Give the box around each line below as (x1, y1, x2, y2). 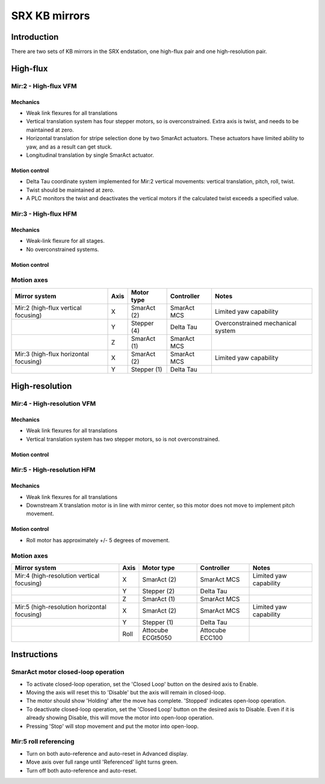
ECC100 (200, 633, 223, 642)
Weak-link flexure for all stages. (26, 237, 105, 245)
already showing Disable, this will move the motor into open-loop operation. (26, 714, 214, 721)
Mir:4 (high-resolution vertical (14, 571, 99, 580)
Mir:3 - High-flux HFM (11, 209, 78, 218)
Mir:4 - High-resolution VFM (11, 400, 96, 408)
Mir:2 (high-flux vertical (14, 304, 82, 312)
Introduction (11, 32, 59, 42)
